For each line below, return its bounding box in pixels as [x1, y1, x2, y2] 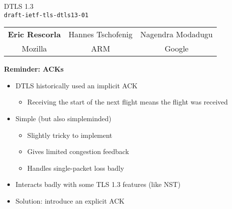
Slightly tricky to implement [27, 130, 113, 140]
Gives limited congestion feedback [27, 146, 129, 157]
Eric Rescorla [8, 28, 61, 40]
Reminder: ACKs [4, 64, 64, 74]
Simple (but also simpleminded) [15, 113, 112, 124]
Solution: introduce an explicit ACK [15, 196, 125, 206]
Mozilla [22, 43, 47, 54]
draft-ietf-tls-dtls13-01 [4, 11, 88, 19]
